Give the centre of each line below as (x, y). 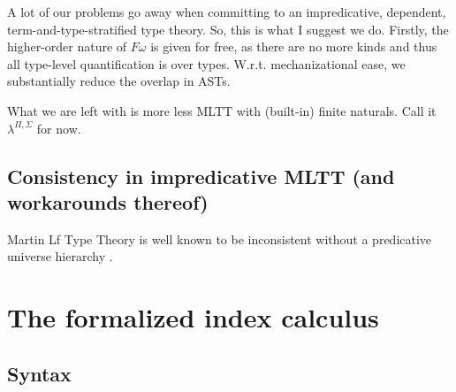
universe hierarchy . (60, 256)
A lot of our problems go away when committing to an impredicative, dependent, (227, 12)
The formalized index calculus (193, 317)
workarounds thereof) (108, 201)
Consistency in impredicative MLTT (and (201, 176)
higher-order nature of (67, 46)
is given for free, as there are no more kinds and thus (294, 46)
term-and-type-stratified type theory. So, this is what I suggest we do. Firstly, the (228, 29)
